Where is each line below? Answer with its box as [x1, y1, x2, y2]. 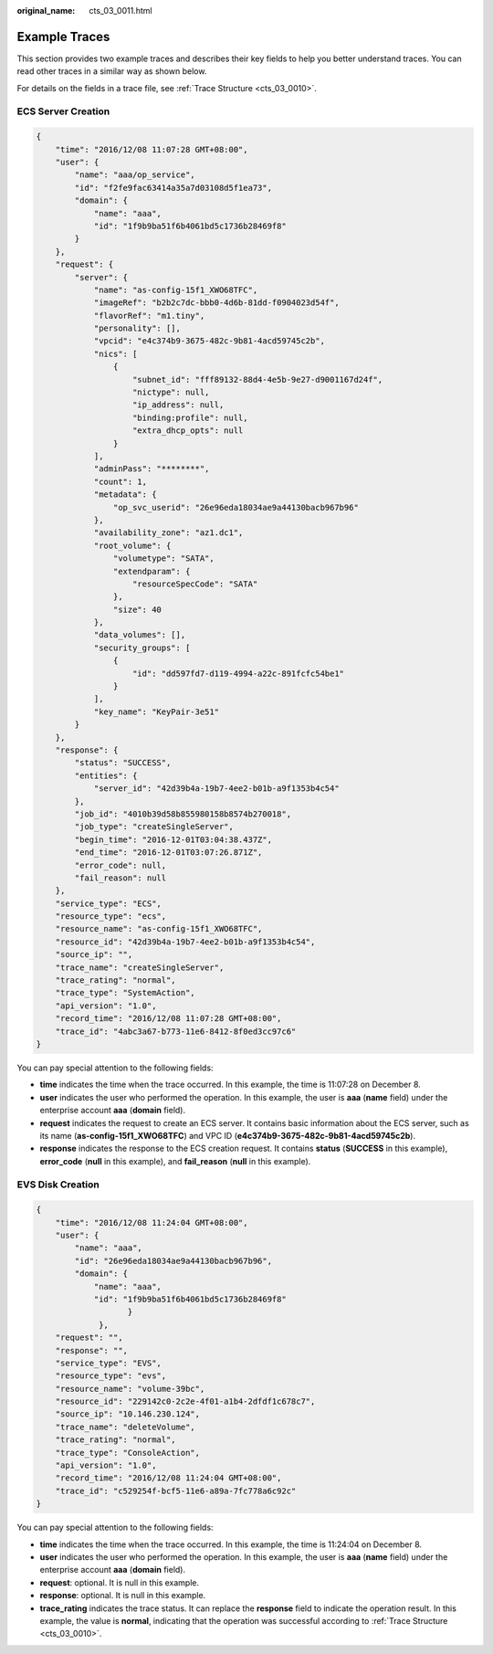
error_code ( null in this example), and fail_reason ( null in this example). [39, 1155, 311, 1166]
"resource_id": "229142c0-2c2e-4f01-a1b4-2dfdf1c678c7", [55, 1396, 316, 1406]
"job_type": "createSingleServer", [74, 822, 235, 832]
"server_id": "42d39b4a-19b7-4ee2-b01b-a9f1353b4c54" [93, 784, 340, 794]
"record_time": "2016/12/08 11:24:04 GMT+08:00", [55, 1473, 282, 1483]
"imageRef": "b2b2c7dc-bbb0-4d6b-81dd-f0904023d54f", [93, 298, 340, 308]
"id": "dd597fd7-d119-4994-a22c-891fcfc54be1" [132, 668, 345, 679]
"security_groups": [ [93, 642, 191, 653]
